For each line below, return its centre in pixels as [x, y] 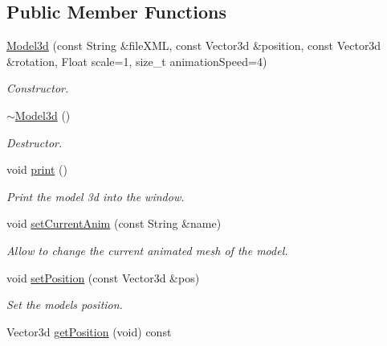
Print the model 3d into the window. [96, 196]
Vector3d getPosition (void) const [89, 331]
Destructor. [35, 142]
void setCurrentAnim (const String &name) [114, 223]
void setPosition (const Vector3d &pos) [103, 277]
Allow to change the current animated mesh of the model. [147, 250]
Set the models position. [65, 305]
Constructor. [38, 88]
